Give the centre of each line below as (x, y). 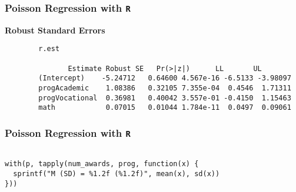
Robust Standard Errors (55, 30)
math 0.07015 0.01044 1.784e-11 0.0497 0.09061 (165, 108)
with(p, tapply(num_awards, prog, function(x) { (102, 164)
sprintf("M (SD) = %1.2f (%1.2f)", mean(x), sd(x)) (117, 174)
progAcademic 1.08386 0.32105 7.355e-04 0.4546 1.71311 (165, 88)
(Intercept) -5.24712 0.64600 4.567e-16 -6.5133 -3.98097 (165, 78)
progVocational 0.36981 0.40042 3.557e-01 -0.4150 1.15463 (165, 98)
